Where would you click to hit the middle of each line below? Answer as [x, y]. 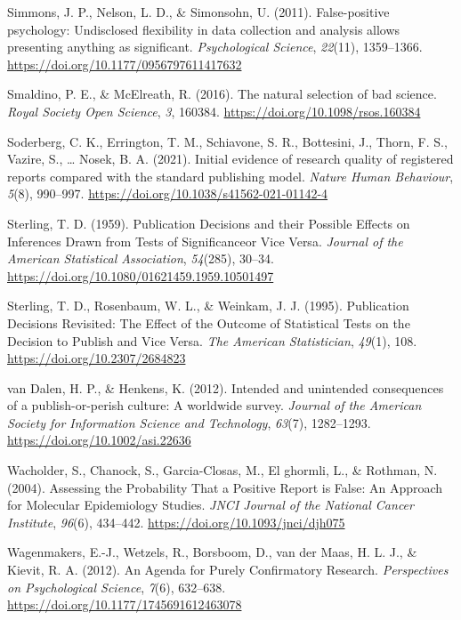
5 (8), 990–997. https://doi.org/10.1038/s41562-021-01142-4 [168, 193]
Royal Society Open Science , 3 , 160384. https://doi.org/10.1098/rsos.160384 [214, 111]
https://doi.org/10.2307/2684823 [97, 358]
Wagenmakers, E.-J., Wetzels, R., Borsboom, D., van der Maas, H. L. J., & [212, 552]
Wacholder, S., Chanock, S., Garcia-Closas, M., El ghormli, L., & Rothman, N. [222, 470]
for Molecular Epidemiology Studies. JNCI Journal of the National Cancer [210, 505]
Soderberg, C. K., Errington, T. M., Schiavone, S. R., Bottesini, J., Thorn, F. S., [227, 141]
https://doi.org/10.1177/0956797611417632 [125, 64]
